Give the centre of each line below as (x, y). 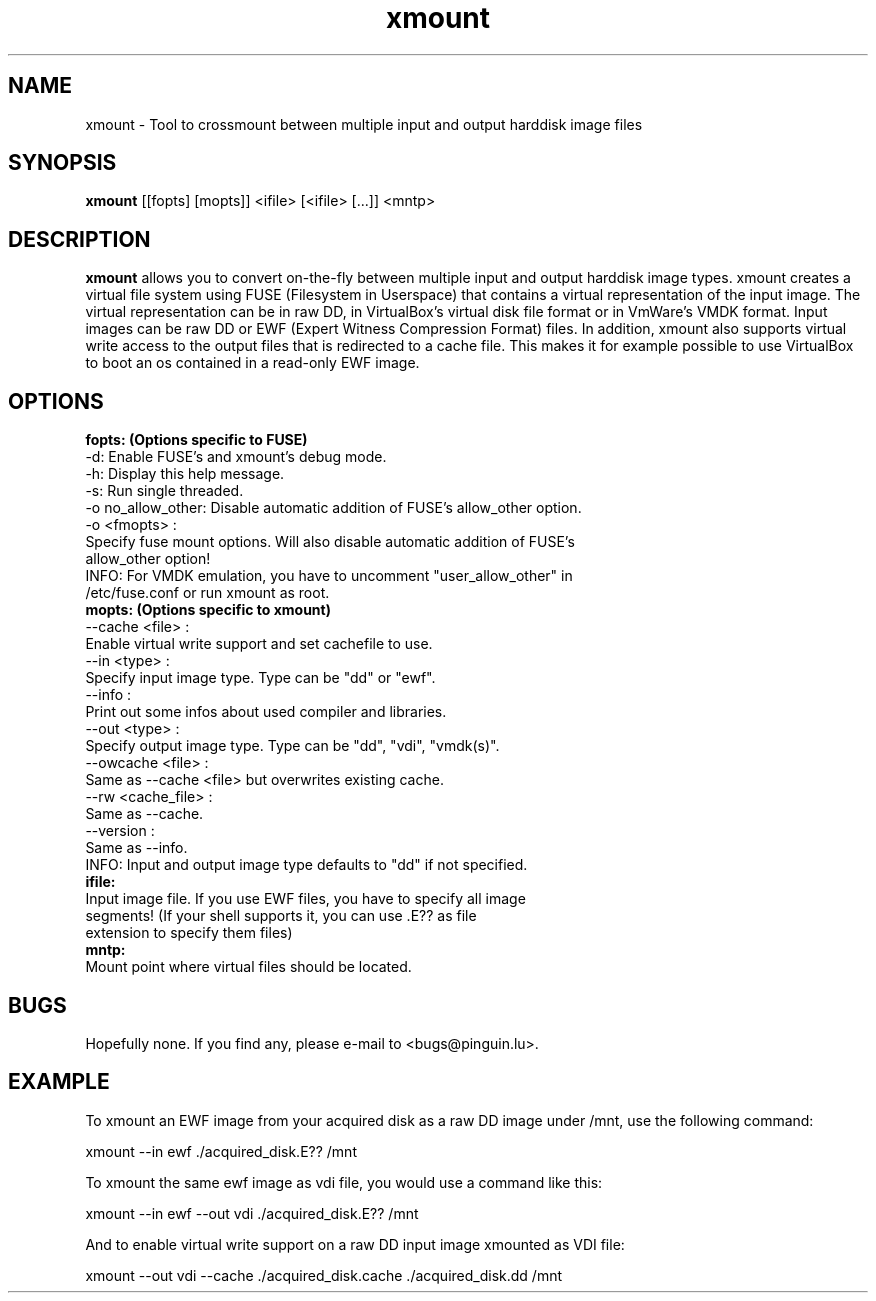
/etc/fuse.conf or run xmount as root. (207, 593)
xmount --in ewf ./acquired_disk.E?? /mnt (221, 1151)
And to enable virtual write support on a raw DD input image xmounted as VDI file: (355, 1244)
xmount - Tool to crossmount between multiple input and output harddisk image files (364, 124)
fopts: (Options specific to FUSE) (196, 440)
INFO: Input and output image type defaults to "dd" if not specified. (306, 865)
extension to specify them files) (189, 933)
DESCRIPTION (79, 239)
